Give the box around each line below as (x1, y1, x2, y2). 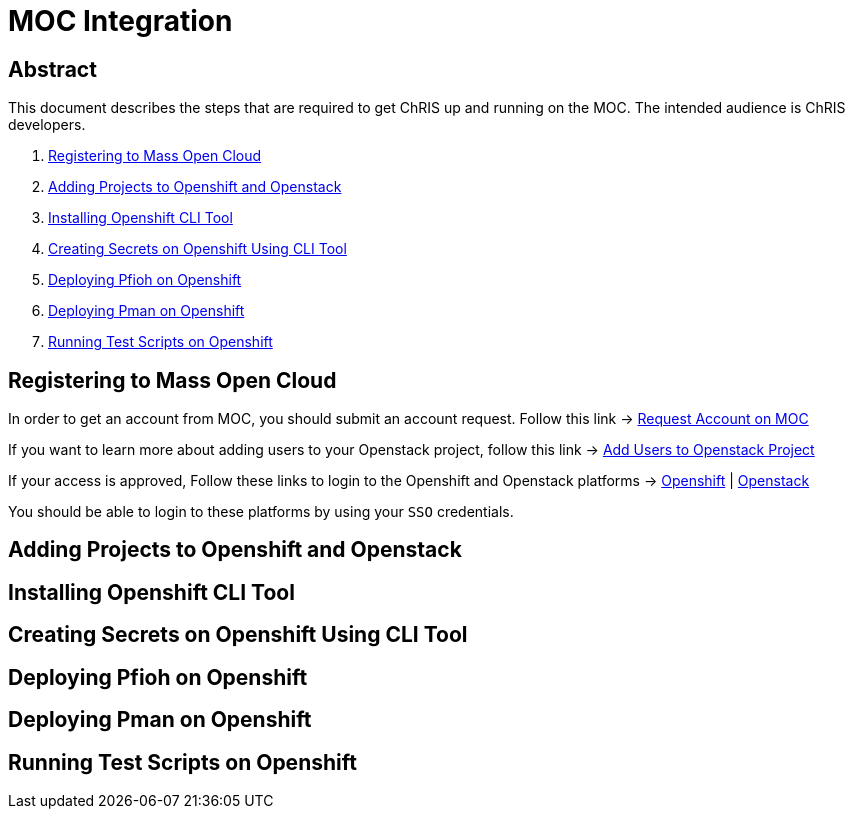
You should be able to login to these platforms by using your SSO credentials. (8, 503, 514, 521)
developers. (8, 116, 86, 134)
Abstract (8, 56, 97, 82)
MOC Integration (8, 4, 233, 38)
